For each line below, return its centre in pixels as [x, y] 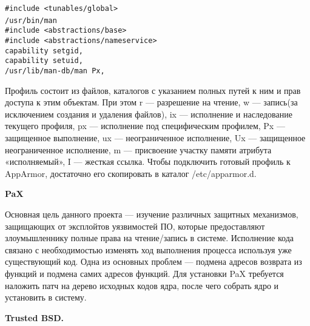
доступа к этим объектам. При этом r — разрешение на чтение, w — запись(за [151, 102]
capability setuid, [44, 61]
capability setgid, [44, 51]
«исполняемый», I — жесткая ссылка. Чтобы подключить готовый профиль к [148, 161]
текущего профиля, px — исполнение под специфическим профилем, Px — [145, 126]
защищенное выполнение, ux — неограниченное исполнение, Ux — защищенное [155, 137]
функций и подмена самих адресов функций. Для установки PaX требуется [144, 273]
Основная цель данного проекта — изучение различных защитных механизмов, [152, 214]
